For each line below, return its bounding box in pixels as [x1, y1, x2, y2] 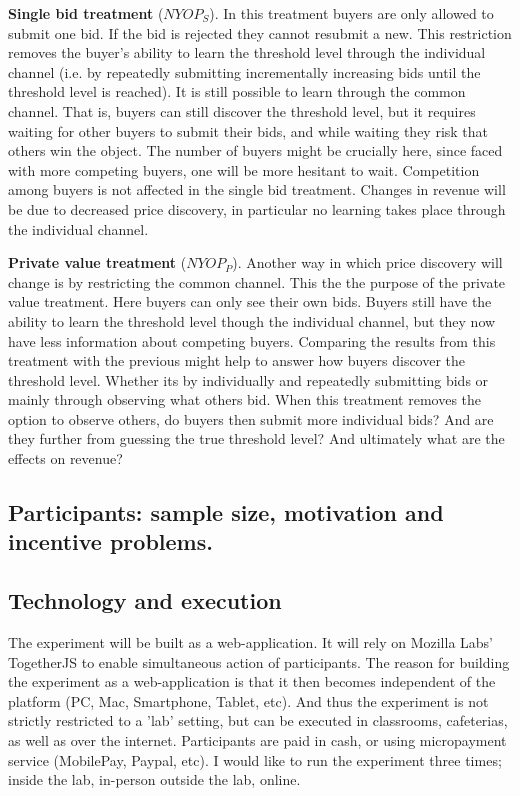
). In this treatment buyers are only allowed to [209, 3, 494, 23]
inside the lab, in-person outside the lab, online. [8, 769, 301, 790]
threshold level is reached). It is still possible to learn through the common [8, 81, 466, 102]
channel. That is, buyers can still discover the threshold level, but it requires [8, 100, 476, 121]
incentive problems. [8, 526, 213, 557]
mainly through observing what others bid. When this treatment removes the [8, 389, 482, 410]
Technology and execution [8, 585, 282, 616]
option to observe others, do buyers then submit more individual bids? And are [8, 408, 494, 429]
